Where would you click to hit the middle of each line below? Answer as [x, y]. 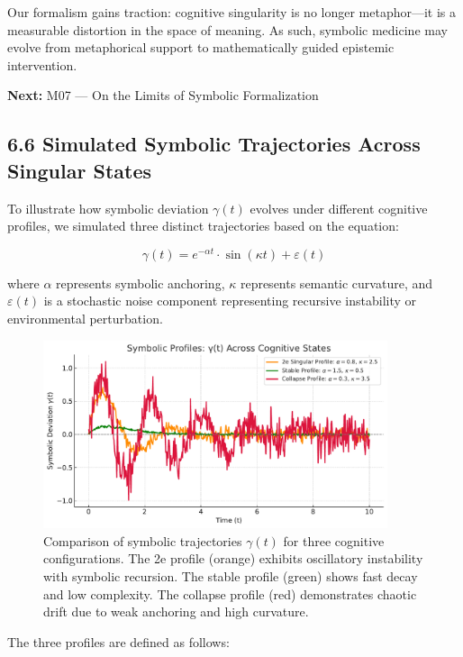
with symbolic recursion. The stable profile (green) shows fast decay [231, 576]
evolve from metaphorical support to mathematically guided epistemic [201, 47]
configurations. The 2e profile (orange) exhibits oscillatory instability [233, 558]
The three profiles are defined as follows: [118, 641]
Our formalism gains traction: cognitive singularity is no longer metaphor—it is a [232, 12]
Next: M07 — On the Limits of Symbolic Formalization [163, 95]
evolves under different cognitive [339, 208]
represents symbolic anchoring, [141, 283]
